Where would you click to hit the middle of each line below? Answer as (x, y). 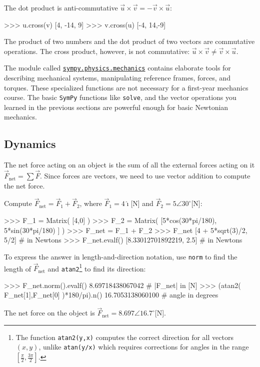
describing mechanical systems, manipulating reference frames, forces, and (117, 78)
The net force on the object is (49, 313)
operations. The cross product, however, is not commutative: (97, 51)
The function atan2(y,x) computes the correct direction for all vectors (124, 337)
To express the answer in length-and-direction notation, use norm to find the (121, 256)
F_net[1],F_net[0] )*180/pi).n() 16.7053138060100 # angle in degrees (111, 295)
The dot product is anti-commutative (61, 7)
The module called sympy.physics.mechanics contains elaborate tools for (117, 68)
